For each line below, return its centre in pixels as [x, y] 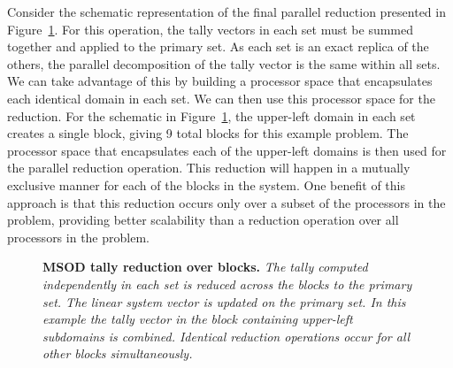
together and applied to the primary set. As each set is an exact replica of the [218, 46]
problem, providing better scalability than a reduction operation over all [203, 220]
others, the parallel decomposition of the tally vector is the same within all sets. [224, 63]
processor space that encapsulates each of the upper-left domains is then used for [227, 150]
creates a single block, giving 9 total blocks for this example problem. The [208, 133]
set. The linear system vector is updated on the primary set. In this [224, 301]
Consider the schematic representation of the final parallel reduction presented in [226, 11]
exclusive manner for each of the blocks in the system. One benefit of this [206, 184]
